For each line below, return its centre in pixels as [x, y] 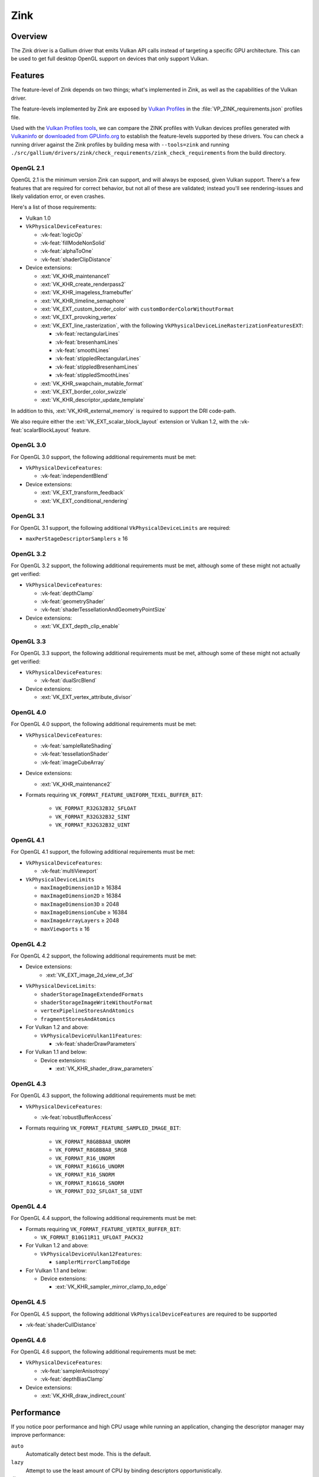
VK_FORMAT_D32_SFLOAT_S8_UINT [99, 1191]
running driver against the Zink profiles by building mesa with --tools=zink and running [120, 144]
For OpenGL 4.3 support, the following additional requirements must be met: [104, 1095]
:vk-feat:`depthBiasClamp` [72, 1379]
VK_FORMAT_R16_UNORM [85, 1158]
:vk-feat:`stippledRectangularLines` [98, 359]
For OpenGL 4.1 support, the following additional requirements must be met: [103, 852]
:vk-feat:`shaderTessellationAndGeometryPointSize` [103, 610]
